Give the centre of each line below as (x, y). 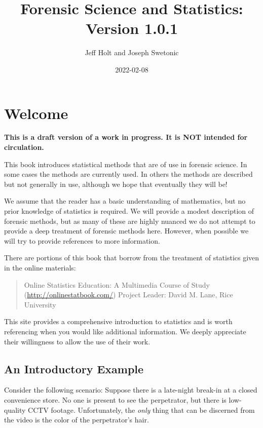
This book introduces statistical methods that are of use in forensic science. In (126, 164)
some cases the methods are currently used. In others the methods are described (128, 174)
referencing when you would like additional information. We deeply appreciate (125, 331)
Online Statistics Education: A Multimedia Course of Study (117, 284)
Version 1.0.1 (132, 28)
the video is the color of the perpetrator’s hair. (77, 420)
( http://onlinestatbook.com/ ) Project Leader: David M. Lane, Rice (128, 295)
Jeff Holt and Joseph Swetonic (132, 52)
